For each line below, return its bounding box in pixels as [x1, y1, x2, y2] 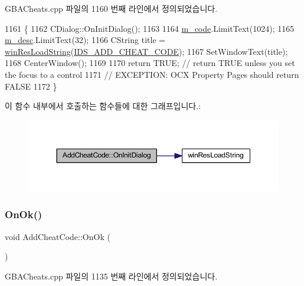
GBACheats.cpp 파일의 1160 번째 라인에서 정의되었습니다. [5, 2, 218, 14]
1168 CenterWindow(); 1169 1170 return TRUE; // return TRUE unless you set [5, 57, 295, 69]
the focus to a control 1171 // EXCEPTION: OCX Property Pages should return [5, 68, 299, 80]
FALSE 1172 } [5, 80, 57, 92]
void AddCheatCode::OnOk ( [5, 230, 110, 242]
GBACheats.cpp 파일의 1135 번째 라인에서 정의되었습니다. [5, 269, 218, 282]
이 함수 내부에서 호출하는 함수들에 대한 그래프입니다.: [5, 100, 201, 112]
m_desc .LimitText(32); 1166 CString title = [5, 34, 166, 46]
